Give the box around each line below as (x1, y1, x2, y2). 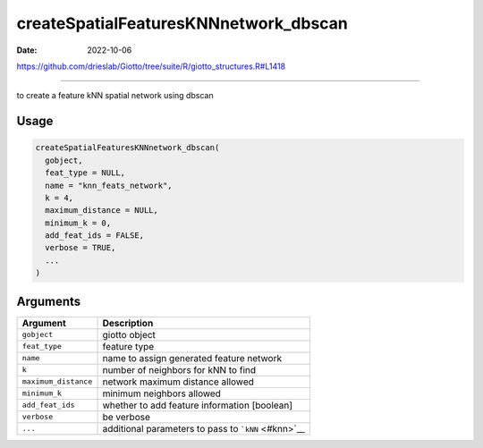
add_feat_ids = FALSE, (45, 231, 145, 241)
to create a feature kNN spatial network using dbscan (16, 90, 214, 101)
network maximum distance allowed (102, 376, 255, 388)
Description (102, 317, 154, 329)
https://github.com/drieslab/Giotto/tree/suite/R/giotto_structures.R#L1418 (16, 61, 286, 72)
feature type (102, 340, 155, 352)
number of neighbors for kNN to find (102, 363, 257, 376)
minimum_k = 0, (45, 217, 112, 228)
